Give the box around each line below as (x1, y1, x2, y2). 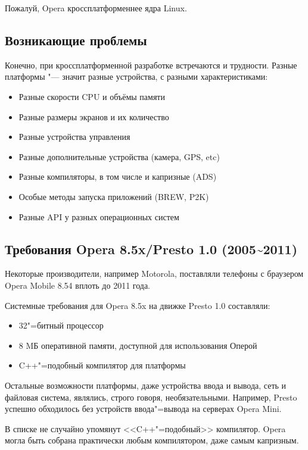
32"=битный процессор (18, 319, 104, 332)
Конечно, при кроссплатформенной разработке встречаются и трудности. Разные (5, 58, 297, 71)
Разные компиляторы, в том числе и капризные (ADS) (18, 170, 217, 183)
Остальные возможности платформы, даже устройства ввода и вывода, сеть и (5, 379, 287, 391)
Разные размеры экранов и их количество (18, 110, 169, 123)
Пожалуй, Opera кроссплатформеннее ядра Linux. (5, 2, 187, 14)
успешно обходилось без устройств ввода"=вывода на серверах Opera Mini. (5, 402, 282, 415)
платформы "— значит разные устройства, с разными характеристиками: (5, 70, 268, 83)
